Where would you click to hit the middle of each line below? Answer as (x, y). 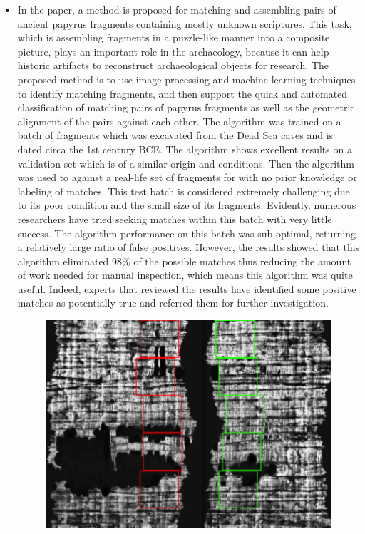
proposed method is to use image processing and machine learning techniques (186, 79)
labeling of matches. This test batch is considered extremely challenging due (184, 191)
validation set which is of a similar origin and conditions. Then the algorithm (186, 163)
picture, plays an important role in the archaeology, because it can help (173, 51)
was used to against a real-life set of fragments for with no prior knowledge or (187, 177)
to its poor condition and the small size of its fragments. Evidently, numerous (187, 205)
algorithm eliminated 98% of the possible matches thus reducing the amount (184, 261)
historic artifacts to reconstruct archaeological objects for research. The (173, 65)
